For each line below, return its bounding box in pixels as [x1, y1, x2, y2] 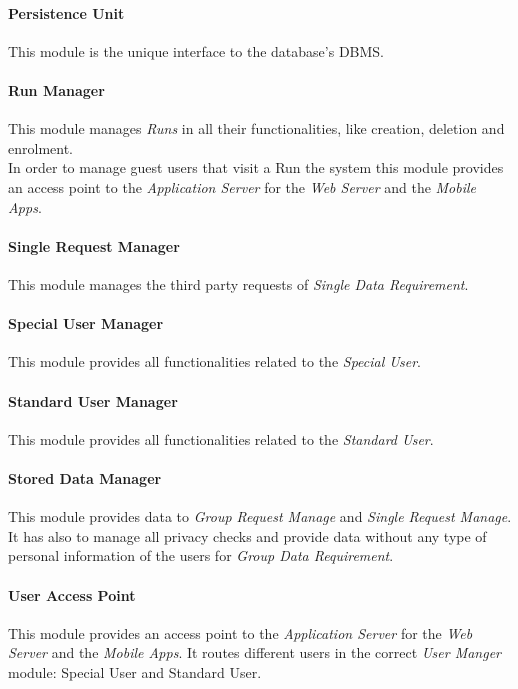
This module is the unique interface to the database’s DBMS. [8, 40, 385, 61]
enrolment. [8, 137, 73, 158]
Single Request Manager [8, 235, 180, 256]
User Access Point [8, 584, 136, 605]
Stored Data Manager [8, 467, 162, 488]
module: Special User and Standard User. [8, 661, 262, 682]
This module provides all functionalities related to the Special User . [8, 351, 421, 372]
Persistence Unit [8, 2, 125, 23]
